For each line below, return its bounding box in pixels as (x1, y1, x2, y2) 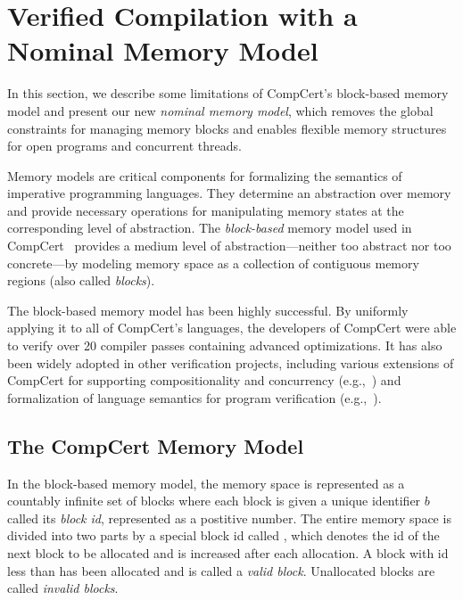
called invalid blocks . (7, 579, 119, 597)
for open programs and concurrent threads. (7, 136, 242, 155)
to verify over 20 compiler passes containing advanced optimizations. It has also (7, 336, 442, 355)
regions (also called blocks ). (7, 271, 155, 290)
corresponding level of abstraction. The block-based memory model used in (7, 218, 412, 237)
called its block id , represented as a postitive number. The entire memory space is (7, 508, 451, 527)
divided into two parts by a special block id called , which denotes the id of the (7, 526, 440, 545)
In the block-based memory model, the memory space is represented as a (7, 473, 405, 492)
